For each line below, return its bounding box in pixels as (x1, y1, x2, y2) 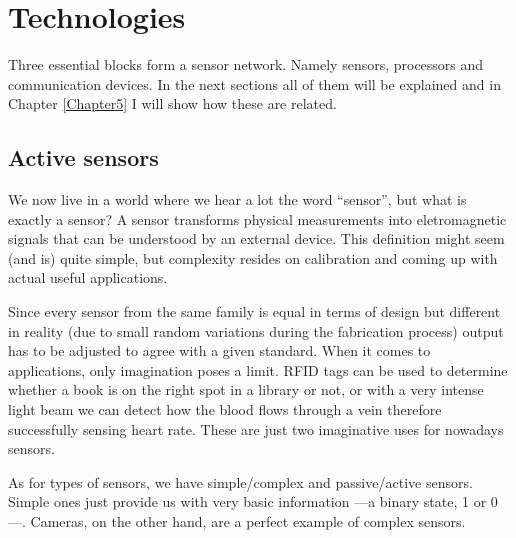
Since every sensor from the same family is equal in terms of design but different (8, 301, 501, 322)
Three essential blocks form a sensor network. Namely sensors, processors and (8, 54, 484, 75)
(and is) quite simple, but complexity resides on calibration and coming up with (8, 247, 498, 268)
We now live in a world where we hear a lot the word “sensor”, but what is (8, 189, 467, 210)
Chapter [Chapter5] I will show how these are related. (8, 93, 337, 114)
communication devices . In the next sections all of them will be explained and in (8, 73, 501, 94)
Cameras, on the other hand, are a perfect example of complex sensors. (30, 511, 466, 532)
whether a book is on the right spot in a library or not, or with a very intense (8, 379, 484, 400)
